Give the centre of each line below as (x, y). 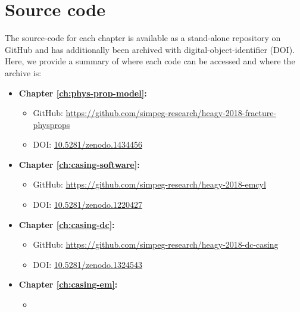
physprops (51, 124)
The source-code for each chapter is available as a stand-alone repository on (143, 38)
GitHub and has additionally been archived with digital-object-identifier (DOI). (150, 49)
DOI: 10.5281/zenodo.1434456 (87, 144)
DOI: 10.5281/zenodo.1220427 (87, 205)
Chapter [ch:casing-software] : (79, 164)
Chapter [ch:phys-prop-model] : (83, 93)
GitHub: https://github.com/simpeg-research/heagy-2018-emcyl (149, 184)
